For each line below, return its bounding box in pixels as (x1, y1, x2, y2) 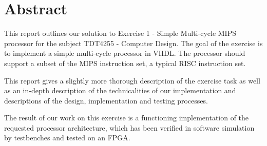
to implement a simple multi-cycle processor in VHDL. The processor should (4, 48, 245, 58)
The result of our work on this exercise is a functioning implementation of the (4, 112, 249, 123)
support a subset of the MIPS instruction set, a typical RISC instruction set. (4, 57, 246, 68)
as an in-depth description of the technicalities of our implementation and (4, 85, 236, 96)
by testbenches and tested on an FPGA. (4, 132, 130, 143)
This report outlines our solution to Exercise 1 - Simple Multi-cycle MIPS (4, 28, 236, 38)
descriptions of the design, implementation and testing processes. (4, 95, 208, 106)
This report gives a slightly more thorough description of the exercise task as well (4, 75, 260, 86)
